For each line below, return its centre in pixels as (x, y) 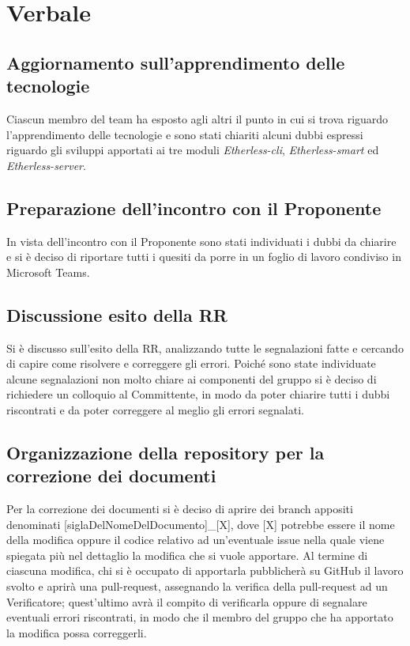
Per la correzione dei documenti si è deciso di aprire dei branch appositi (180, 509)
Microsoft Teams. (48, 272)
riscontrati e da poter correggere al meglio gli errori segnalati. (155, 409)
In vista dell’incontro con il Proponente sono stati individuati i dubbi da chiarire (201, 241)
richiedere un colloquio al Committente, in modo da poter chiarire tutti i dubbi (198, 394)
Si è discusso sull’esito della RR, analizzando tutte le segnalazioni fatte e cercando (205, 348)
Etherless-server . (46, 165)
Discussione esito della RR (117, 314)
